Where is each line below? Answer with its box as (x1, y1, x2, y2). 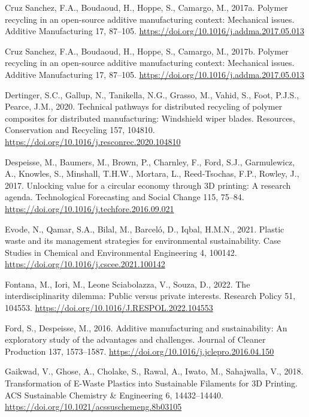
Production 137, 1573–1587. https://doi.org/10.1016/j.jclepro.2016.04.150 (5, 345, 274, 357)
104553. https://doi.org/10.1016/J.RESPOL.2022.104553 (5, 301, 213, 314)
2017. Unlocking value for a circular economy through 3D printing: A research (5, 179, 291, 191)
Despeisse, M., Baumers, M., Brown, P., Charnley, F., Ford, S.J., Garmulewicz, (5, 155, 295, 168)
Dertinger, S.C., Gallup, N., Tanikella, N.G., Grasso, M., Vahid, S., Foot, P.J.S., (5, 88, 299, 101)
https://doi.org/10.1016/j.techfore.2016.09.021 (5, 202, 174, 214)
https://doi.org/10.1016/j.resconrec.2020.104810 (5, 135, 181, 147)
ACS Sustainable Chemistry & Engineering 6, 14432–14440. (5, 388, 223, 401)
